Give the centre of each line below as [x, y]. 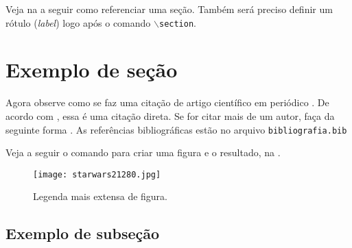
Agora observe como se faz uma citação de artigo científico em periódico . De [167, 102]
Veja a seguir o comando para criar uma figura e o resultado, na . [143, 152]
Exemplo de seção [92, 70]
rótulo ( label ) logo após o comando [78, 22]
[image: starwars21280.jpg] [97, 174]
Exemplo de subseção [83, 233]
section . [177, 22]
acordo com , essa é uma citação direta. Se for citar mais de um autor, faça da [170, 115]
